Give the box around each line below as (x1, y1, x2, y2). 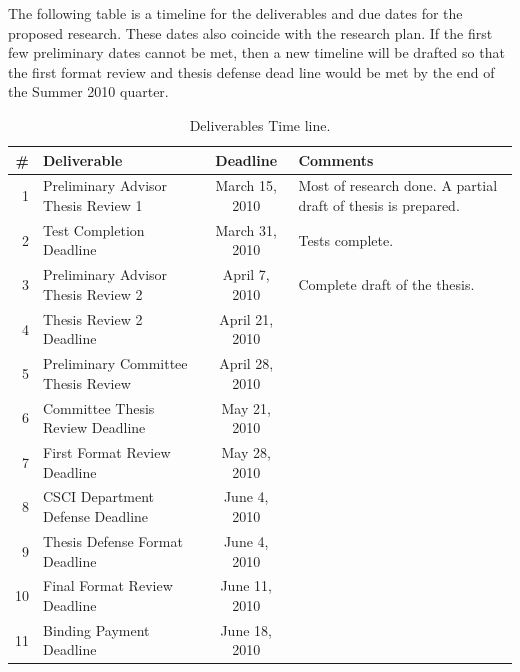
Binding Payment (43, 619, 150, 640)
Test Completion (43, 219, 145, 240)
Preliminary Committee (43, 353, 188, 374)
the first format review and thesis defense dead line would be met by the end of (8, 61, 495, 82)
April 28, (219, 353, 274, 374)
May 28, (221, 442, 271, 463)
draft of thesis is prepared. (298, 195, 460, 215)
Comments (298, 149, 374, 170)
